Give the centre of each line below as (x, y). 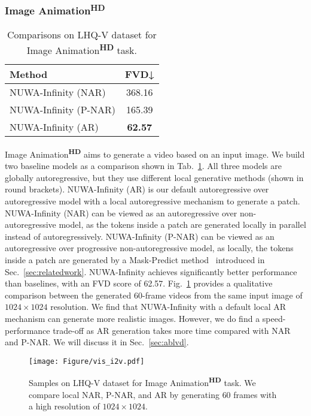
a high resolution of (64, 406)
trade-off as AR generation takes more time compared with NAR (172, 330)
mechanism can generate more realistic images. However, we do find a (132, 318)
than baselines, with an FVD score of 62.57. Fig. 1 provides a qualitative (139, 283)
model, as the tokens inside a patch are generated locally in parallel (182, 224)
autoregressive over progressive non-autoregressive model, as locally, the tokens (149, 248)
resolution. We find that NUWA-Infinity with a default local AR (168, 307)
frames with (255, 394)
